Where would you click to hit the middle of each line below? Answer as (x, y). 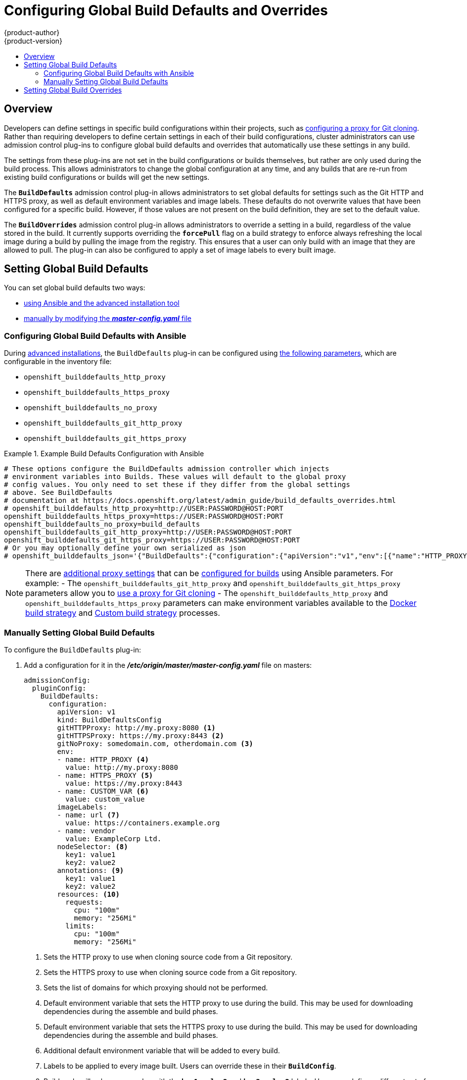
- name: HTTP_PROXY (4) (103, 759)
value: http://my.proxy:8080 (122, 767)
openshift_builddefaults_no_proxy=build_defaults (102, 524)
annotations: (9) (91, 870)
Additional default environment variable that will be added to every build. (162, 1050)
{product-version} (33, 41)
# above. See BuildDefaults (58, 493)
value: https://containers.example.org (143, 823)
